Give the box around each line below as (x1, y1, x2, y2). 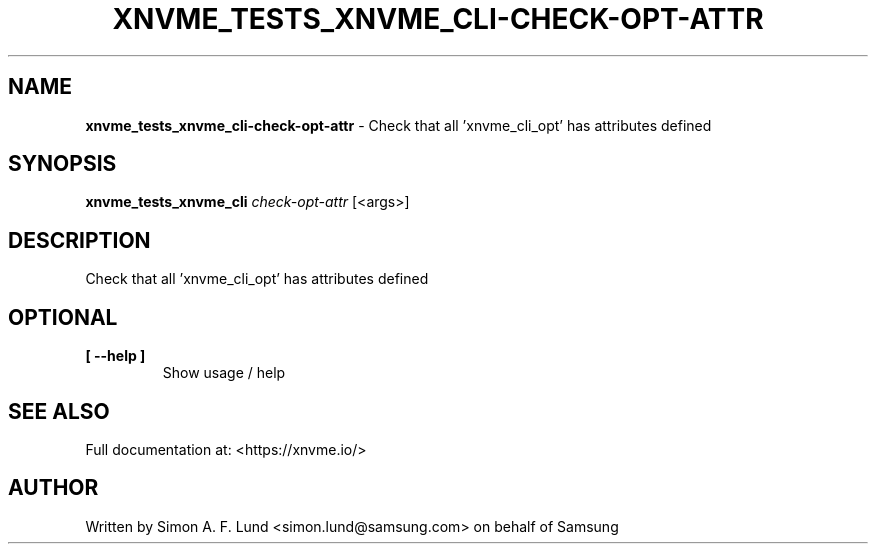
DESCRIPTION (8, 227, 151, 253)
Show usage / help (162, 364, 286, 382)
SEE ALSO (8, 398, 110, 424)
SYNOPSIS (8, 151, 117, 177)
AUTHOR (8, 475, 99, 501)
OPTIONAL (8, 304, 118, 330)
